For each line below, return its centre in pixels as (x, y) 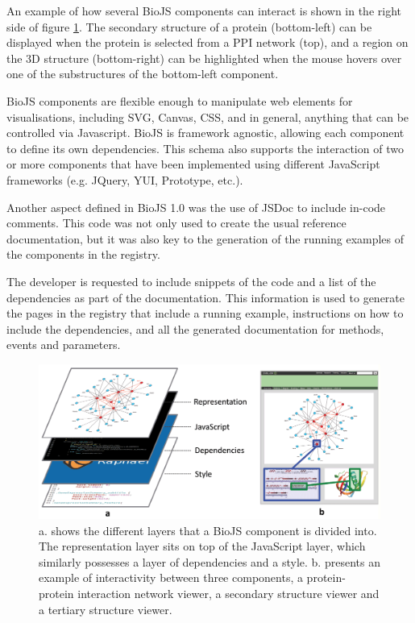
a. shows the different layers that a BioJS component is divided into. (208, 530)
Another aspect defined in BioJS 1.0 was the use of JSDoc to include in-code (196, 207)
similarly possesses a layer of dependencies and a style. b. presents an (210, 561)
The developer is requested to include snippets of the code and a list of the (191, 281)
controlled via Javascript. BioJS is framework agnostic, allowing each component (205, 133)
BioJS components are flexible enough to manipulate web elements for (180, 100)
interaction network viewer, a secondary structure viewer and (228, 593)
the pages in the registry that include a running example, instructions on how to (205, 313)
